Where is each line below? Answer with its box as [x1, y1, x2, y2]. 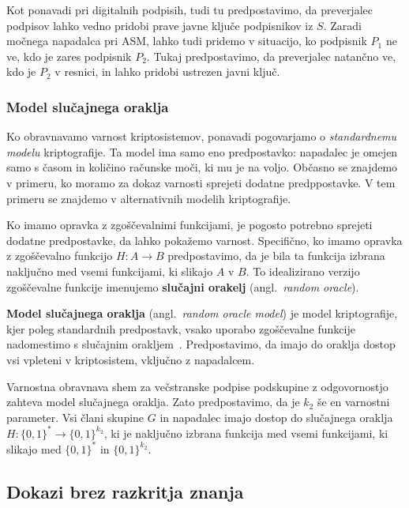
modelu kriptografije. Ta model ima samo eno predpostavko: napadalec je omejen [6, 143, 398, 160]
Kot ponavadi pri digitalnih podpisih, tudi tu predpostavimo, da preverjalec [6, 2, 373, 17]
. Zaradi [323, 17, 362, 33]
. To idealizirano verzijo [246, 262, 360, 279]
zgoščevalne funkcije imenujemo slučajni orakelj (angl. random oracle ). [6, 278, 359, 295]
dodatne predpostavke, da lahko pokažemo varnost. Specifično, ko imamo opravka [6, 231, 403, 248]
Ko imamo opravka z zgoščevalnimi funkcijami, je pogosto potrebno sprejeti [6, 216, 373, 233]
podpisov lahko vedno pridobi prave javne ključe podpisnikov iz [6, 17, 313, 33]
